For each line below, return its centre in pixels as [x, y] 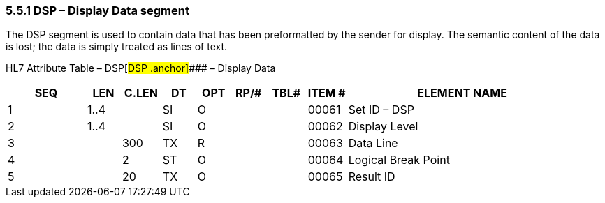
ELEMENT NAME [462, 93]
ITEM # [327, 93]
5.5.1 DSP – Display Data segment [97, 10]
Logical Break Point [399, 160]
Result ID [372, 177]
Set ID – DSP [381, 110]
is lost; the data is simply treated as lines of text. [117, 47]
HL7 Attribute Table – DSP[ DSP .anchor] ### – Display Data [141, 68]
